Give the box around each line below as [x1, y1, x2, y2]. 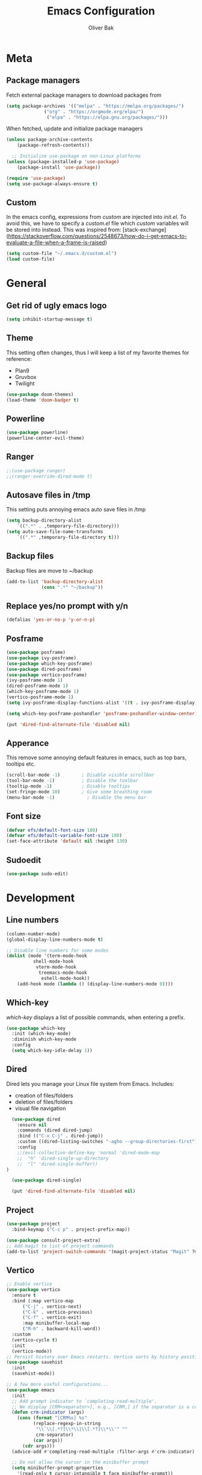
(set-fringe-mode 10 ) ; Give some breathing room [6, 789, 152, 795]
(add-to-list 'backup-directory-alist [6, 579, 103, 585]
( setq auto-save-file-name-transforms [6, 529, 103, 535]
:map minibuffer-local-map [22, 1320, 90, 1326]
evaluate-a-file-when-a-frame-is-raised [6, 239, 105, 246]
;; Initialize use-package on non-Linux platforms [11, 153, 141, 159]
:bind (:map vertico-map [11, 1298, 74, 1304]
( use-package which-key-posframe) [6, 661, 93, 667]
